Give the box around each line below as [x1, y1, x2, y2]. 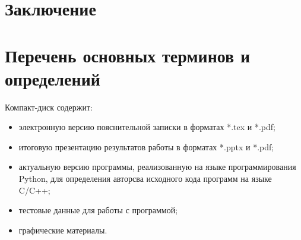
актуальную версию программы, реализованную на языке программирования [18, 160, 296, 173]
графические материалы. [18, 223, 107, 236]
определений [5, 66, 100, 90]
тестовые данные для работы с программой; [18, 204, 178, 216]
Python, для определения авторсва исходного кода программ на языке [18, 172, 272, 185]
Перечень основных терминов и [5, 43, 251, 67]
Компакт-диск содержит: [5, 100, 93, 113]
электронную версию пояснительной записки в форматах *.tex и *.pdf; [18, 121, 275, 133]
